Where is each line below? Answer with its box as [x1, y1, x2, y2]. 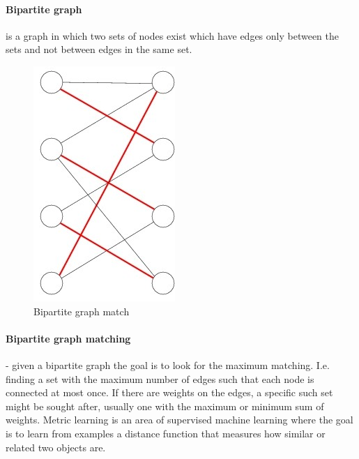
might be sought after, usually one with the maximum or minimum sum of [6, 398, 324, 413]
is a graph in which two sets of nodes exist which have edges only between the [6, 28, 339, 43]
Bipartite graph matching [6, 331, 131, 345]
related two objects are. [6, 439, 106, 454]
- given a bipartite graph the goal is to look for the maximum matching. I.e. [6, 357, 330, 372]
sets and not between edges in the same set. [6, 42, 192, 57]
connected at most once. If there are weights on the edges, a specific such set [6, 385, 333, 400]
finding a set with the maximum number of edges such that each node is [6, 371, 314, 386]
